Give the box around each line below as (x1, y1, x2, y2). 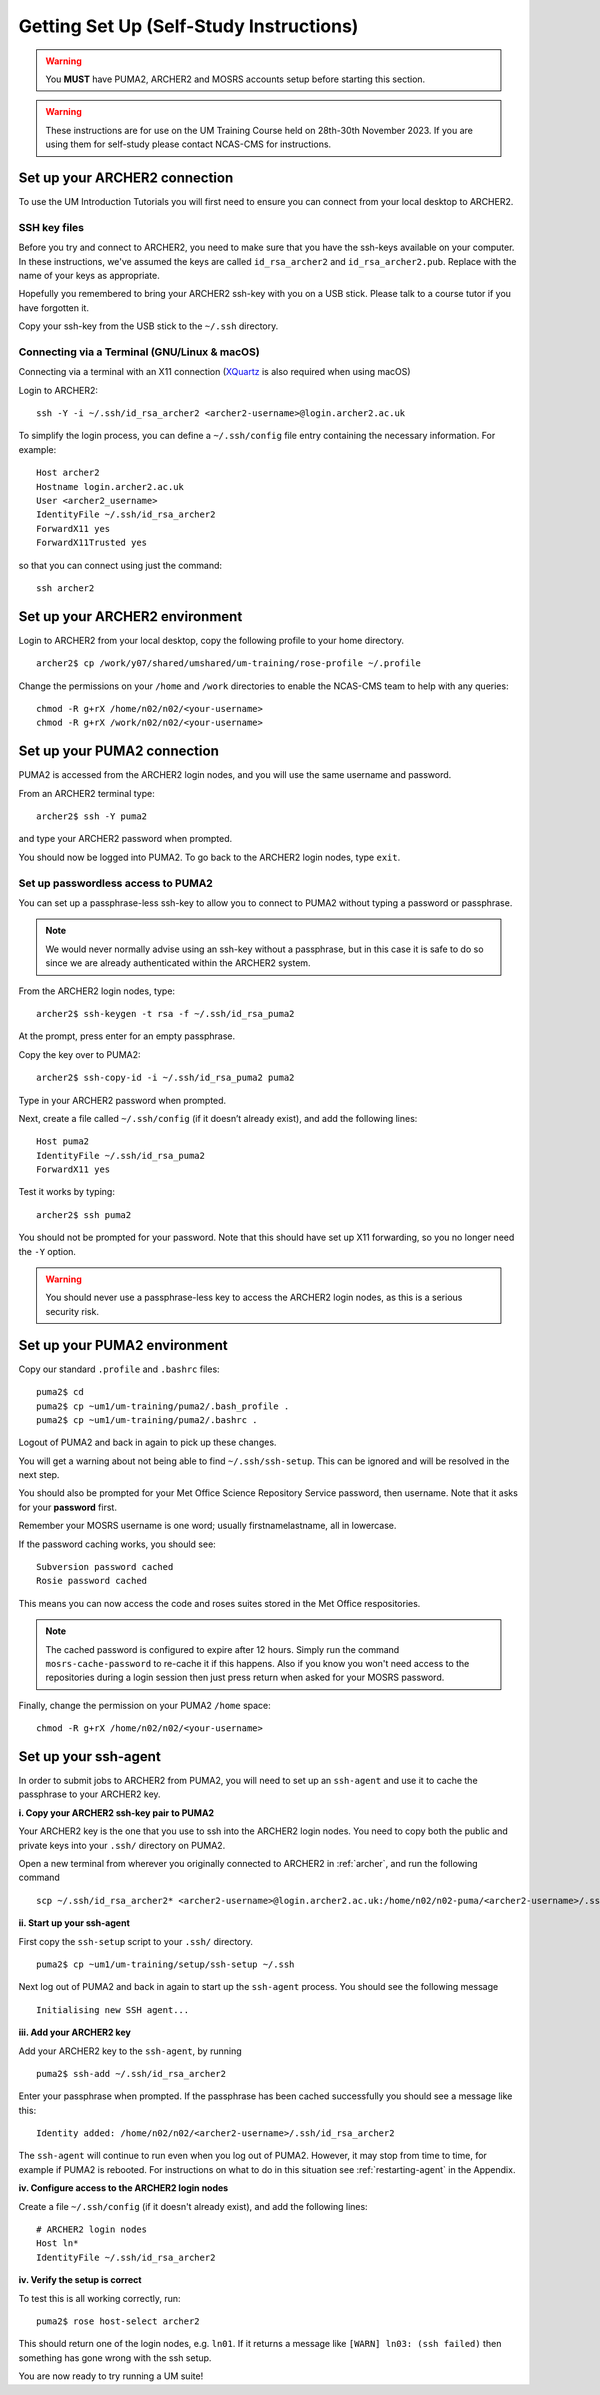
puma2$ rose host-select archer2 (36, 2316, 200, 2327)
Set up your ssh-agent (18, 1748, 162, 1765)
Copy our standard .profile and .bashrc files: (18, 1363, 220, 1375)
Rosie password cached (36, 1575, 148, 1587)
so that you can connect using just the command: (18, 559, 223, 571)
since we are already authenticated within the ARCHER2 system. (45, 957, 311, 969)
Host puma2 (36, 1136, 90, 1147)
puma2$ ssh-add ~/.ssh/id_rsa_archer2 (36, 2068, 227, 2079)
